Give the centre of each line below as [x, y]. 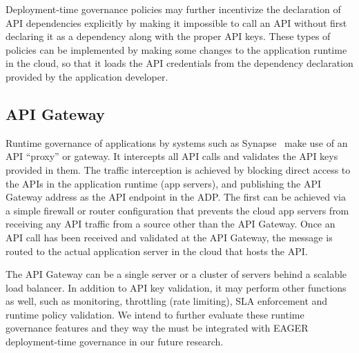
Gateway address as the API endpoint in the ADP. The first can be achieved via [176, 197]
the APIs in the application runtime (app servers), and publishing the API [164, 183]
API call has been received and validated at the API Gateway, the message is [169, 237]
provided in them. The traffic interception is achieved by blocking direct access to [178, 169]
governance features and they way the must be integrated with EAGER [157, 328]
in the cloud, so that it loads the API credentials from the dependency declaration [179, 63]
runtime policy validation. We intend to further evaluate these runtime [155, 314]
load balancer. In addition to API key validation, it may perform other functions [176, 287]
